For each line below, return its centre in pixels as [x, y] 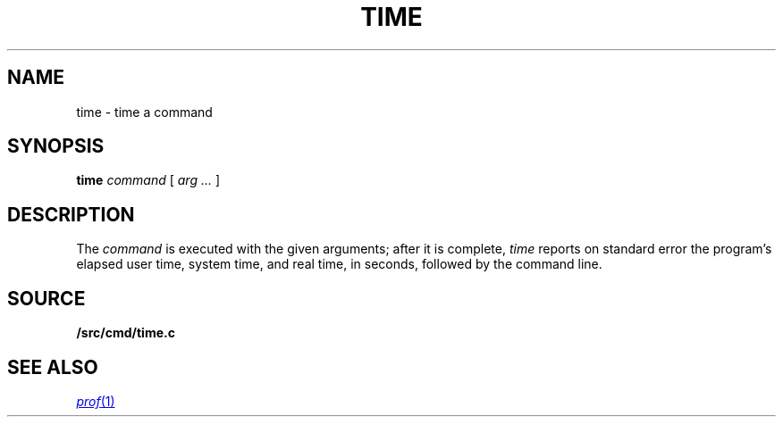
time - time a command [144, 112]
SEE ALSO [53, 367]
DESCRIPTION [71, 214]
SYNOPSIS [56, 146]
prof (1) [96, 401]
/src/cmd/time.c [126, 333]
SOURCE [46, 298]
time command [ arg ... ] [148, 180]
